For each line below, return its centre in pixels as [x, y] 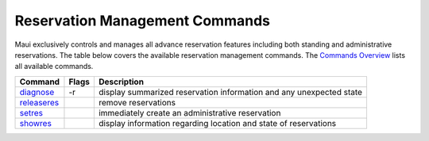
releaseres [39, 102]
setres [31, 112]
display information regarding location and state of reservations [217, 123]
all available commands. [54, 67]
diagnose [37, 92]
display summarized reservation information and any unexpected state [230, 92]
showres [35, 123]
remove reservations [137, 102]
